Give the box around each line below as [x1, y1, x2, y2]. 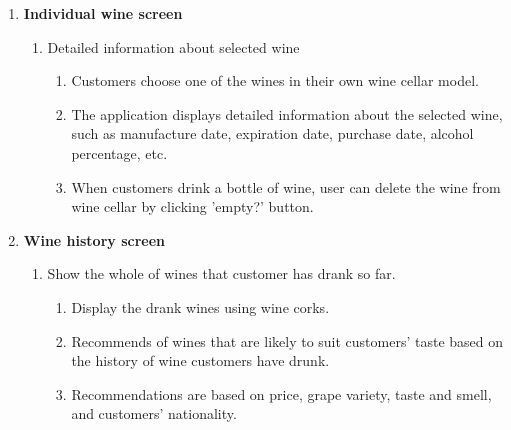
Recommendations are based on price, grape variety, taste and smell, [71, 383, 492, 404]
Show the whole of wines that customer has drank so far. [47, 263, 396, 284]
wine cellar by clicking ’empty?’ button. [71, 196, 314, 217]
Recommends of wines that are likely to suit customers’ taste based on [71, 330, 504, 351]
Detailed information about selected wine [47, 36, 300, 57]
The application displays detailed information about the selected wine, [71, 103, 503, 124]
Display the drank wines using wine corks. [71, 296, 330, 317]
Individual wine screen [23, 3, 183, 23]
